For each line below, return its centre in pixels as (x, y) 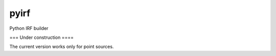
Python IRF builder (29, 28)
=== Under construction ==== (42, 37)
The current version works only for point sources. (62, 47)
